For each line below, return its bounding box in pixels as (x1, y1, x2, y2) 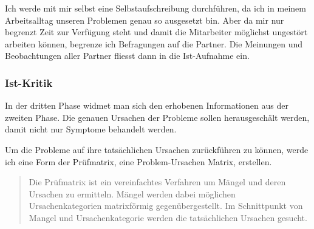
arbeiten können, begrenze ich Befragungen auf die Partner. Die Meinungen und (5, 37, 303, 50)
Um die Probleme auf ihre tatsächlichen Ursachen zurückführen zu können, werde (5, 143, 309, 156)
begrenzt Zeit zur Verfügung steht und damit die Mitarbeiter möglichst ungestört (5, 26, 308, 38)
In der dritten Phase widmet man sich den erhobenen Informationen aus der (5, 99, 288, 112)
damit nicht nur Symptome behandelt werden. (5, 123, 177, 135)
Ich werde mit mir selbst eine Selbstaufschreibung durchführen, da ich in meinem (5, 2, 306, 14)
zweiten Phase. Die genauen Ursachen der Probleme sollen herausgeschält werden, (5, 111, 310, 123)
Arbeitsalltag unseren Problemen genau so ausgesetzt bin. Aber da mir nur (5, 13, 284, 26)
